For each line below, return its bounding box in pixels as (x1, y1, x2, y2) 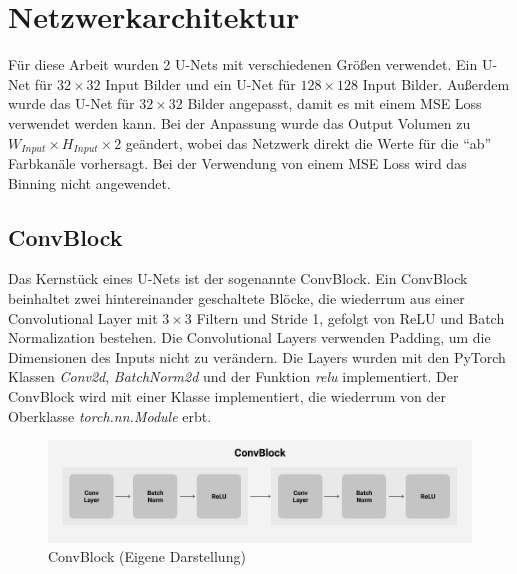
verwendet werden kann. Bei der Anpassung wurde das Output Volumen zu (8, 112, 471, 133)
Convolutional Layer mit (8, 307, 158, 328)
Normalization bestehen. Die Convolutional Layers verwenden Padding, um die (8, 327, 491, 348)
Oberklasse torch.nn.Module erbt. (8, 405, 212, 426)
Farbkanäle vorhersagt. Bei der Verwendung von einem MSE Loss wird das (8, 152, 467, 173)
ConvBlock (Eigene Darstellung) (48, 546, 246, 567)
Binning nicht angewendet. (8, 172, 171, 193)
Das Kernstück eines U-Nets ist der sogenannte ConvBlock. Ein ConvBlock (8, 268, 468, 289)
